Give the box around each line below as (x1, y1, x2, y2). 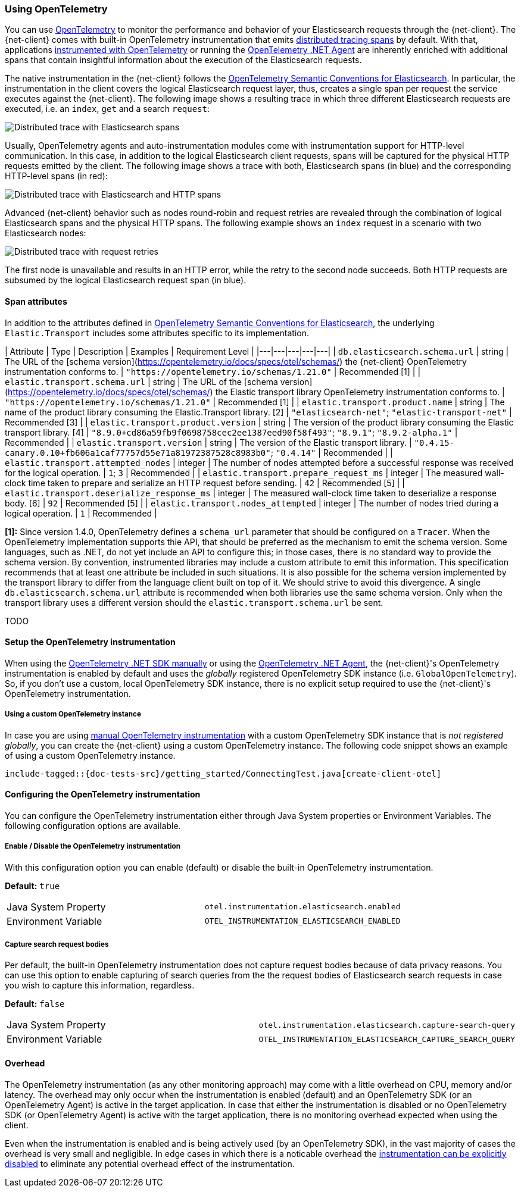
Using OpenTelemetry (5, 3, 108, 15)
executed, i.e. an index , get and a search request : (5, 104, 210, 114)
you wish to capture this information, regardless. (5, 980, 195, 991)
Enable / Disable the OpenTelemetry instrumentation (5, 842, 180, 851)
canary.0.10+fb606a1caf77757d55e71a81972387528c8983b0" (5, 448, 271, 458)
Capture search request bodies (5, 940, 109, 949)
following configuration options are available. (5, 820, 181, 831)
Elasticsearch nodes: (5, 228, 86, 239)
